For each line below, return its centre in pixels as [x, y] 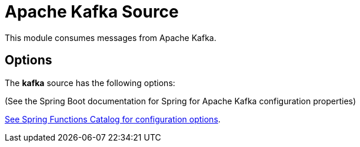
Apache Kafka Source [92, 12]
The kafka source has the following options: [90, 83]
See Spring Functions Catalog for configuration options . [113, 119]
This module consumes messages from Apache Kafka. [111, 37]
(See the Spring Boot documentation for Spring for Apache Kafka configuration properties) [181, 101]
